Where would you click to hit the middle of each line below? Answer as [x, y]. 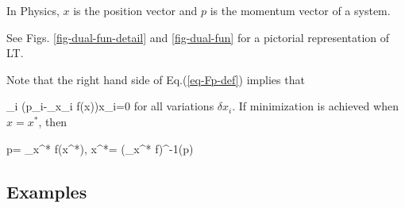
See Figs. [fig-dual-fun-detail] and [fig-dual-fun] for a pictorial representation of [198, 37]
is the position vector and [135, 10]
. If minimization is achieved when [315, 106]
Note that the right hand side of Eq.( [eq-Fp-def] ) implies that [156, 79]
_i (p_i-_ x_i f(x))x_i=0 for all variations [110, 106]
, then [53, 121]
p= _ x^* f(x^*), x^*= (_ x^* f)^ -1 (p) [100, 148]
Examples [47, 191]
